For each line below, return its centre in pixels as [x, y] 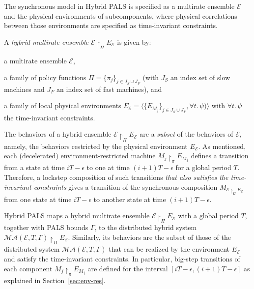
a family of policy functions [45, 77]
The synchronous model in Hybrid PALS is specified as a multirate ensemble [119, 6]
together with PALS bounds [46, 227]
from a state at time [34, 167]
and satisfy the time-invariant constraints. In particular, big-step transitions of [122, 258]
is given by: [134, 42]
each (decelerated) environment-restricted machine [80, 156]
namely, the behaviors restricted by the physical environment [96, 146]
